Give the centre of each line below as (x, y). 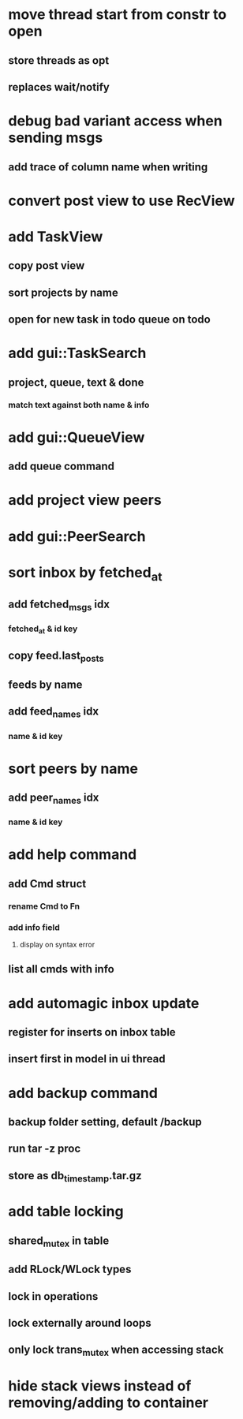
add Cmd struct (47, 884)
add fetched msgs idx (59, 605)
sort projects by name (63, 292)
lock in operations (53, 1296)
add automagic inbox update (104, 1003)
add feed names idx (54, 712)
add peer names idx (54, 799)
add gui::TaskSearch (77, 353)
